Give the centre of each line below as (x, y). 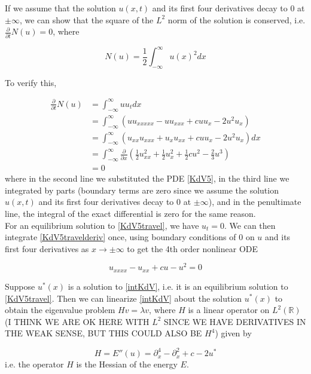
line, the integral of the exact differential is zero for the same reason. (130, 214)
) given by (233, 333)
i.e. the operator (34, 364)
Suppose (20, 286)
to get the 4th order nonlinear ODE (193, 248)
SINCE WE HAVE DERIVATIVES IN (235, 321)
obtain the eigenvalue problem (60, 310)
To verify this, (31, 82)
